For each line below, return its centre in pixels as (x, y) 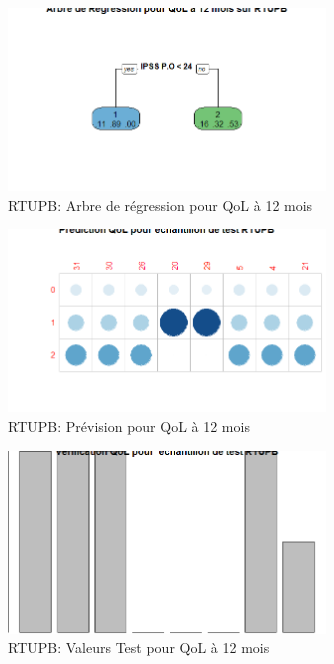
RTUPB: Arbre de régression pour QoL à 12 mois (160, 204)
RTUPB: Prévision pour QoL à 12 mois (129, 426)
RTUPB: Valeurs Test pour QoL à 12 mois (139, 647)
